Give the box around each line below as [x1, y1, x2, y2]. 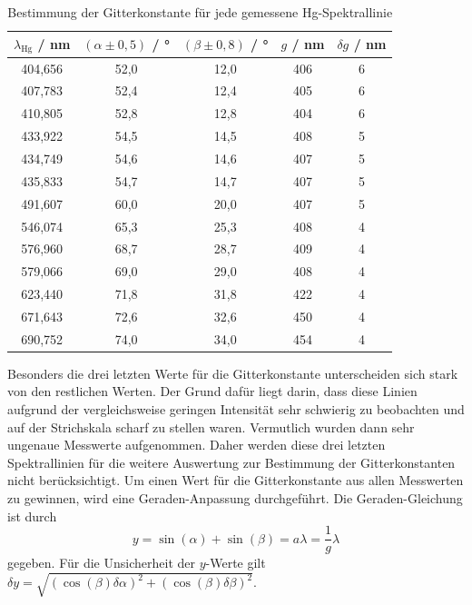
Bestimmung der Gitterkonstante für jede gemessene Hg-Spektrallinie [7, 3, 393, 21]
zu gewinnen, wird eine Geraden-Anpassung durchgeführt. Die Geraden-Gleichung [7, 489, 463, 508]
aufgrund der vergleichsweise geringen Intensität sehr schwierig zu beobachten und [7, 400, 465, 419]
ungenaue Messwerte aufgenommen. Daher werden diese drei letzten [7, 435, 386, 454]
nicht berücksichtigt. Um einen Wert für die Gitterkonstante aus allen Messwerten [7, 471, 464, 490]
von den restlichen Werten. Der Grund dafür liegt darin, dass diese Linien [7, 382, 418, 401]
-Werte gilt [205, 553, 266, 572]
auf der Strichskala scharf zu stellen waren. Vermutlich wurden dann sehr [7, 417, 415, 436]
